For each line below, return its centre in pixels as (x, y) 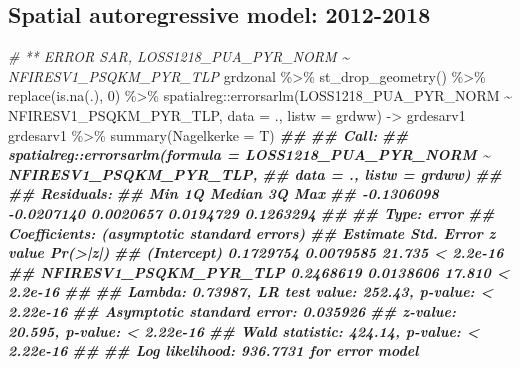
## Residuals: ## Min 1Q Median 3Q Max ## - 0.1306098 (223, 193)
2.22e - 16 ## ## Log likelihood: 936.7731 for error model (213, 350)
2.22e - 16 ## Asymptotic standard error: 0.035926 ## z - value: (232, 310)
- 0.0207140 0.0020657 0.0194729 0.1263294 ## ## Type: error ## (251, 212)
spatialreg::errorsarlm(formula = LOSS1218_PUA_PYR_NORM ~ (249, 154)
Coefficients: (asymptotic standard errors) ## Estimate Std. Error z (252, 232)
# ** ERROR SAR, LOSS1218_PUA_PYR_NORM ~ (179, 56)
